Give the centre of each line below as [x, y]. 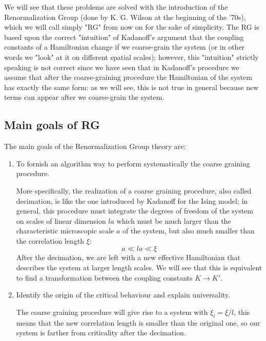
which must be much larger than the [174, 220]
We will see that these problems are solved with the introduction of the [116, 7]
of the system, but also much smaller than [189, 231]
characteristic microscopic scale [65, 231]
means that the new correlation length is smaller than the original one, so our [138, 322]
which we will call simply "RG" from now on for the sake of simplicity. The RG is [132, 27]
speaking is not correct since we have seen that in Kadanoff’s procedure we [122, 67]
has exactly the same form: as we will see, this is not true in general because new [131, 87]
